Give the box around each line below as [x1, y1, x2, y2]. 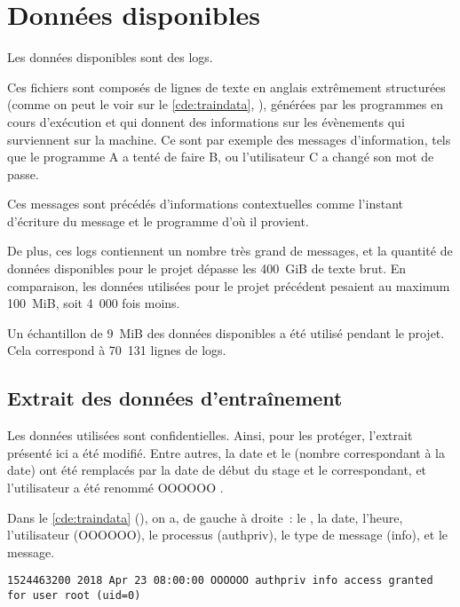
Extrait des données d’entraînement [7, 384, 343, 412]
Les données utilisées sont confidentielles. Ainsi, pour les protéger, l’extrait [7, 426, 413, 445]
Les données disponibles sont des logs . [7, 48, 213, 67]
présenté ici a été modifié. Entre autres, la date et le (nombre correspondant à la [7, 443, 445, 461]
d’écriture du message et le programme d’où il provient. [7, 211, 309, 230]
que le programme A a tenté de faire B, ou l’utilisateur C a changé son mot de [7, 147, 434, 166]
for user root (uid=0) [7, 589, 141, 603]
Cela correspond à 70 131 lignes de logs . [7, 341, 226, 359]
